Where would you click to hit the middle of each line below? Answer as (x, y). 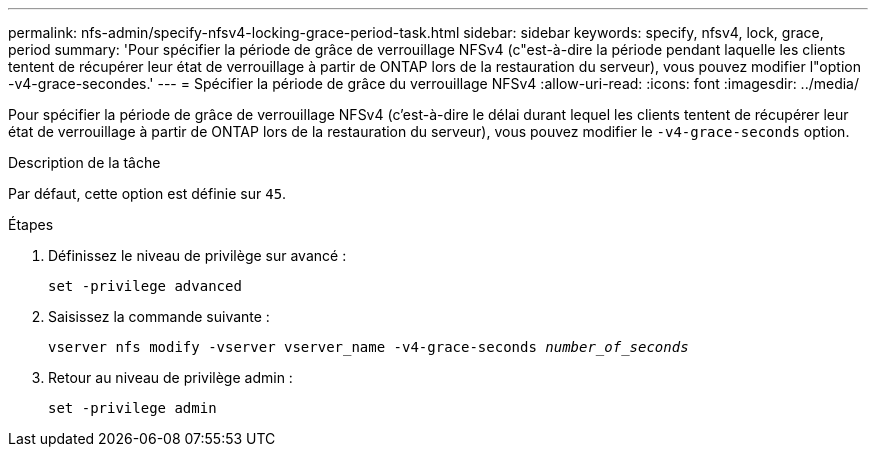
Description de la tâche (84, 162)
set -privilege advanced (145, 286)
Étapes (31, 224)
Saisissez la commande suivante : (159, 316)
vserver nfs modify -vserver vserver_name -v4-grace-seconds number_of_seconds (368, 347)
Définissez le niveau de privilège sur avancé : (197, 255)
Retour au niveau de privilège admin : (170, 377)
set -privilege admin (132, 408)
